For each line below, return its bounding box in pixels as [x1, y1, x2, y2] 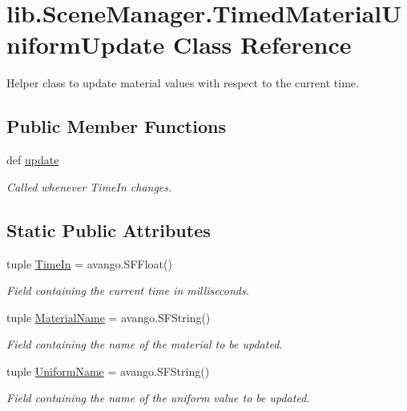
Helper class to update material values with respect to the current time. [6, 75, 359, 91]
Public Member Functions [6, 114, 226, 139]
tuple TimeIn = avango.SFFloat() [6, 255, 172, 272]
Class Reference [172, 28, 352, 61]
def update [6, 151, 59, 168]
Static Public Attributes [6, 217, 211, 242]
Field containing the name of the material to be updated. [6, 336, 283, 353]
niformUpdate [6, 28, 165, 61]
